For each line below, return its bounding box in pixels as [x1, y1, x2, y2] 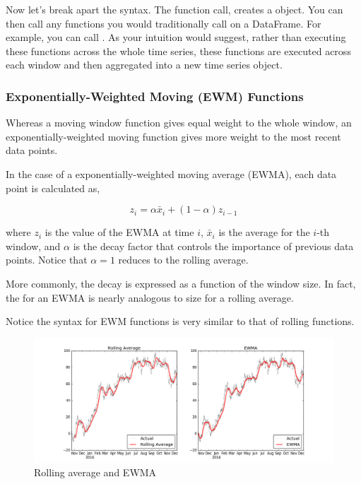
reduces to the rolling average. [118, 252, 249, 267]
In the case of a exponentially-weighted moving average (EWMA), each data [6, 166, 337, 181]
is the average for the [218, 225, 310, 240]
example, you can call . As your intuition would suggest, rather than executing [6, 30, 346, 45]
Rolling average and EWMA [34, 465, 157, 480]
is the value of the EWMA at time [45, 225, 194, 240]
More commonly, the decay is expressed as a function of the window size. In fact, [6, 276, 356, 290]
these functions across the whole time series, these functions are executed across [6, 43, 351, 58]
